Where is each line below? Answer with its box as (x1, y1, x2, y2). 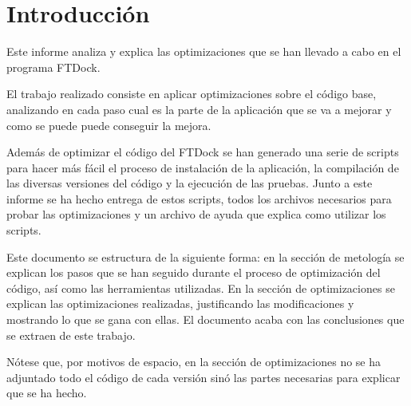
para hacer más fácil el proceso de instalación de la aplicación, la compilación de (6, 159, 399, 175)
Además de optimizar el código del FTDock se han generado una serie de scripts (6, 144, 399, 160)
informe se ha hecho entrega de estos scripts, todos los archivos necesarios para (6, 190, 392, 207)
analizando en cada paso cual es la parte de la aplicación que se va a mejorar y (6, 101, 392, 117)
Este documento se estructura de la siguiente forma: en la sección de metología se (6, 248, 405, 265)
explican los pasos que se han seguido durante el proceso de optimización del (6, 264, 381, 281)
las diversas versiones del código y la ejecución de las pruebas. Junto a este (6, 175, 373, 191)
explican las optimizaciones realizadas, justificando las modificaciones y (6, 295, 354, 312)
